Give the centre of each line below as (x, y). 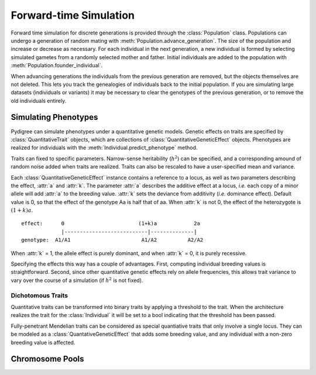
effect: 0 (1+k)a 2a (111, 223)
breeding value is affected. (43, 342)
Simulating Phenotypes (54, 117)
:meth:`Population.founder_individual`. (57, 66)
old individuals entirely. (39, 101)
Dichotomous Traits (39, 295)
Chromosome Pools (47, 359)
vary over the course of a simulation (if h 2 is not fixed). (77, 280)
